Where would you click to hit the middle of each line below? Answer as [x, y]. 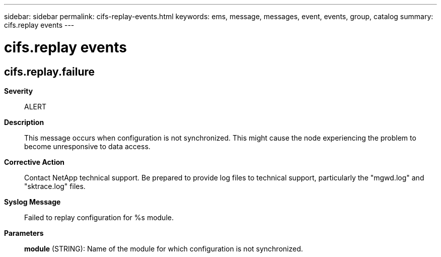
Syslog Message [32, 202]
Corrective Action [34, 162]
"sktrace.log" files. [55, 186]
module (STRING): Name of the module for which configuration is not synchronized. [164, 248]
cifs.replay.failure [50, 72]
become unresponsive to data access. [87, 146]
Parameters [24, 233]
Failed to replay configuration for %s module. [99, 217]
